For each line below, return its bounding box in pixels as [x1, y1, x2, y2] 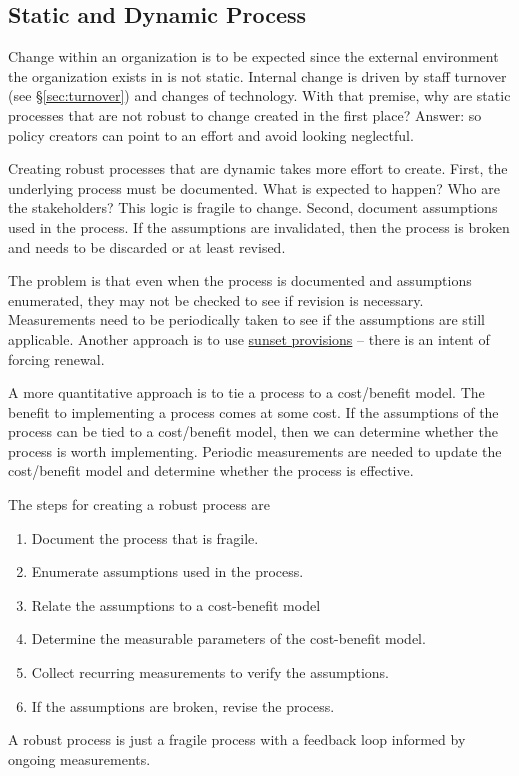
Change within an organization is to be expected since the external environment [8, 46, 499, 67]
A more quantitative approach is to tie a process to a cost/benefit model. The [8, 382, 485, 403]
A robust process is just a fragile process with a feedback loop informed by [8, 729, 466, 750]
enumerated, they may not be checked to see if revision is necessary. [8, 289, 424, 310]
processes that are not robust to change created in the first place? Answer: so [8, 104, 482, 125]
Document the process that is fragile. [31, 527, 259, 548]
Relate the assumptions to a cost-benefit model [31, 594, 321, 615]
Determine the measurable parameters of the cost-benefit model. [31, 628, 426, 649]
